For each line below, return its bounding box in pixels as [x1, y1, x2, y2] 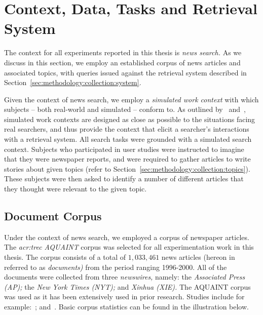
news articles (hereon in [161, 252, 235, 262]
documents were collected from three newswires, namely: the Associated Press [4, 271, 245, 282]
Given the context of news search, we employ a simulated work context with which [4, 94, 259, 104]
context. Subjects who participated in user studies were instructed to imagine [4, 143, 244, 154]
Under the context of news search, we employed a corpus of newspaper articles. [4, 231, 249, 242]
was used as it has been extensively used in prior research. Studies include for [4, 291, 245, 302]
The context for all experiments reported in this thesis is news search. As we [4, 47, 242, 58]
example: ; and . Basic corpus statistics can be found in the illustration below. [4, 301, 249, 311]
